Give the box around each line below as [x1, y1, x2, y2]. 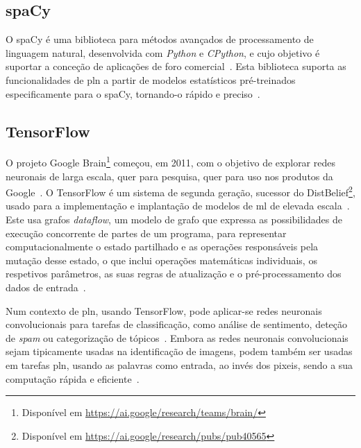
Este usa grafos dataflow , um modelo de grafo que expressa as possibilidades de [6, 212, 343, 227]
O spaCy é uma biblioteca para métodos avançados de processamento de [6, 32, 314, 46]
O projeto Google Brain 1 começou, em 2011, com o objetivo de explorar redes [6, 153, 335, 170]
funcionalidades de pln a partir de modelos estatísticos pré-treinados [6, 72, 296, 87]
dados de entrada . [6, 280, 86, 295]
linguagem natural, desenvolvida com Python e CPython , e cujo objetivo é [6, 45, 320, 60]
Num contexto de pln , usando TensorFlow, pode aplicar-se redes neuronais [6, 303, 322, 318]
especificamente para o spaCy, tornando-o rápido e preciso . [6, 86, 260, 101]
